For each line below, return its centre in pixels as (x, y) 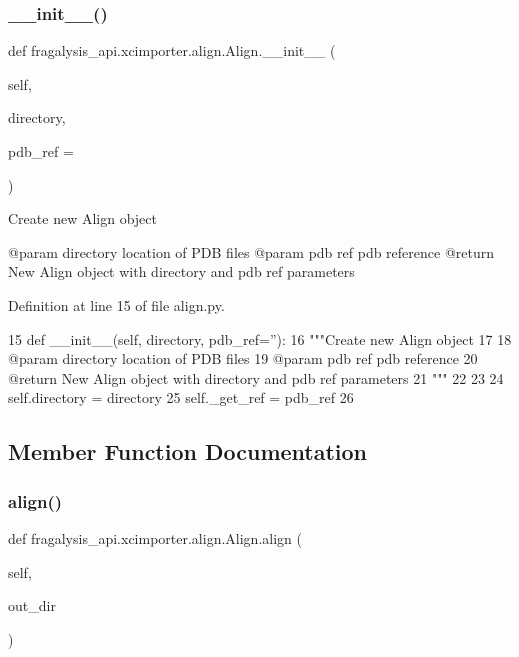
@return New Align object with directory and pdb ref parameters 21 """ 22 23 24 (256, 377)
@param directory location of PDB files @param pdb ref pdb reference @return (251, 251)
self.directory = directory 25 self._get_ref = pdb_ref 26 (181, 397)
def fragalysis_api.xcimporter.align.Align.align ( (155, 537)
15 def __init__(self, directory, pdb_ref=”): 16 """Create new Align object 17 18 (260, 338)
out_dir (32, 605)
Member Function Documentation (188, 451)
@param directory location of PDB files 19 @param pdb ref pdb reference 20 (243, 358)
